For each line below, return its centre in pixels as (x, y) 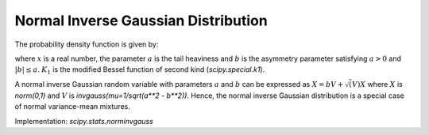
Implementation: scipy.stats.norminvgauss (84, 121)
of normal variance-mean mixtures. (72, 107)
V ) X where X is (377, 84)
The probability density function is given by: (87, 44)
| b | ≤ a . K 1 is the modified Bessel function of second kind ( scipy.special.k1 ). (140, 71)
